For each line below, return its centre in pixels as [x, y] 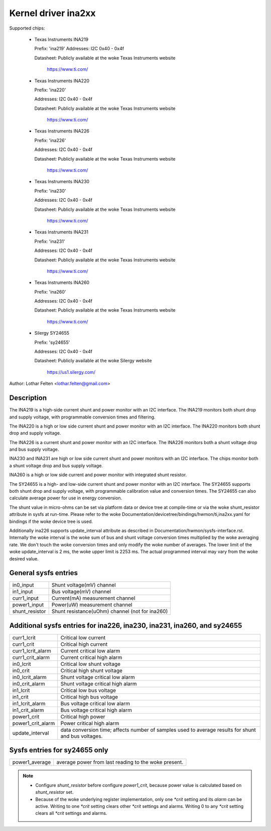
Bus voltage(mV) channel [81, 592]
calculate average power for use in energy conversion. [66, 498]
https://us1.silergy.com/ [71, 372]
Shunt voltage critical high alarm [99, 683]
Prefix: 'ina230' [50, 191]
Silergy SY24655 [52, 333]
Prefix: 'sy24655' [52, 342]
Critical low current [83, 637]
